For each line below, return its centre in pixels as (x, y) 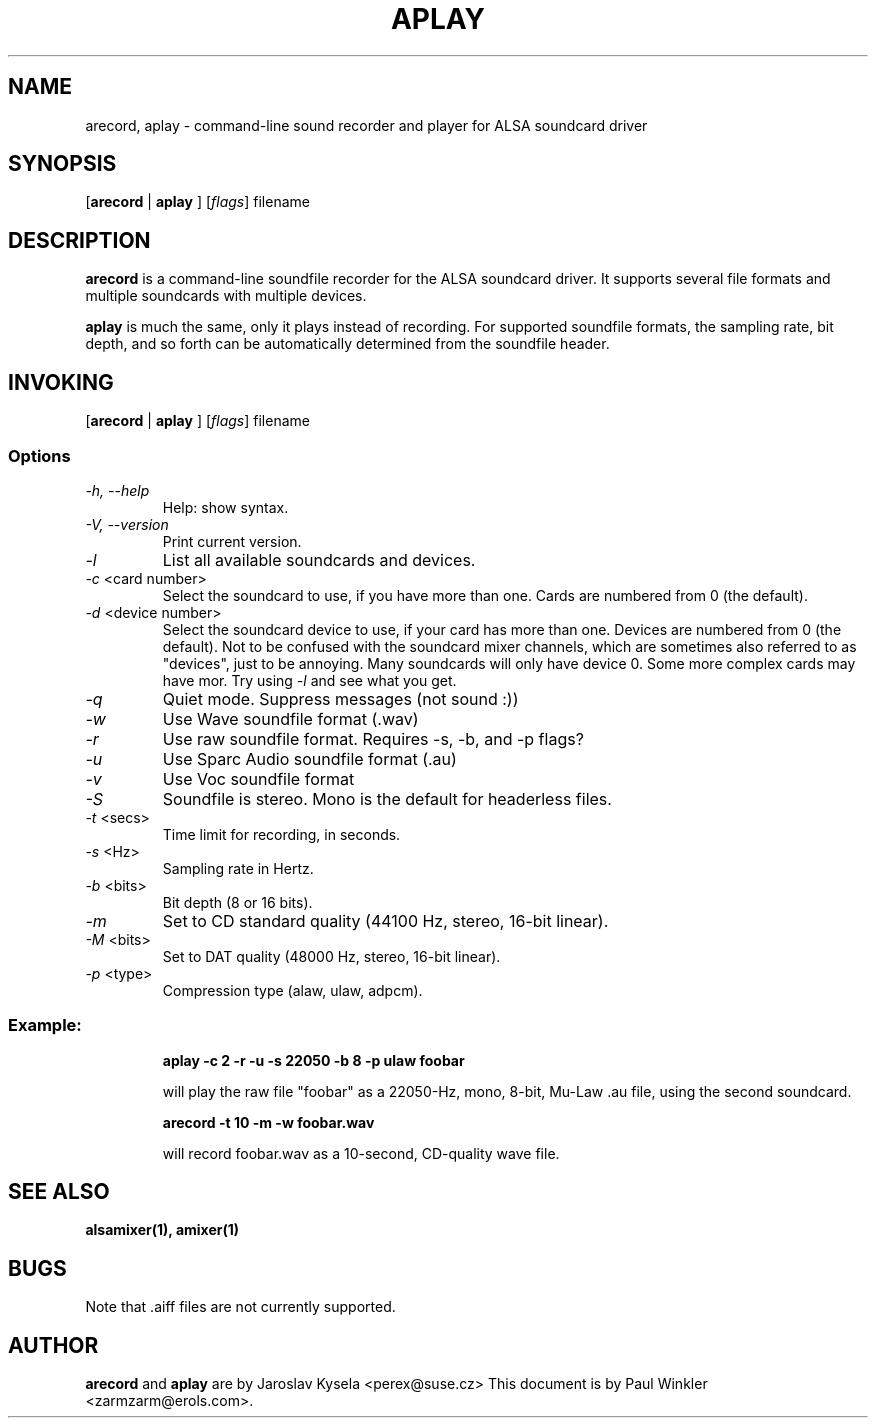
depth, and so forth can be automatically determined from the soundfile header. (347, 344)
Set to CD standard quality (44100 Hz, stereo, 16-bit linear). (385, 920)
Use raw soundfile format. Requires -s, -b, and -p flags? (373, 738)
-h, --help (117, 490)
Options (39, 455)
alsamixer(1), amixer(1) (162, 1230)
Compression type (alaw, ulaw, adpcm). (292, 990)
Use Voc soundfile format (258, 778)
